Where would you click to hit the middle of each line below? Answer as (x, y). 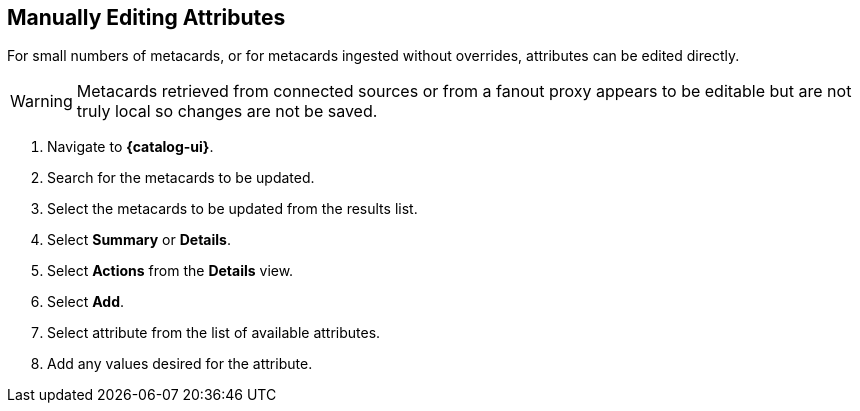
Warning (41, 101)
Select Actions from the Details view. (170, 271)
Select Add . (86, 302)
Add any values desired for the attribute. (180, 364)
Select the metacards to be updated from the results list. (232, 209)
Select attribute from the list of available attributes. (214, 333)
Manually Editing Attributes (146, 17)
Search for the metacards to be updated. (181, 178)
